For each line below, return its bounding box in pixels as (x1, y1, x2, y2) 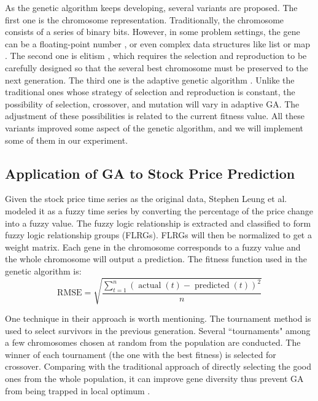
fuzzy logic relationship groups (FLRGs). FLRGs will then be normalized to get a (5, 228, 312, 241)
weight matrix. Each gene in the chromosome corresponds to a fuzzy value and (5, 240, 301, 253)
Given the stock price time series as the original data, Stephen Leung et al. (5, 192, 287, 205)
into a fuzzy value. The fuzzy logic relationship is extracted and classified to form (5, 216, 311, 229)
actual (138, 281, 161, 290)
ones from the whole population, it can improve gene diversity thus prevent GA (5, 372, 304, 384)
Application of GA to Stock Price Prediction (5, 163, 295, 182)
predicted (194, 281, 230, 290)
